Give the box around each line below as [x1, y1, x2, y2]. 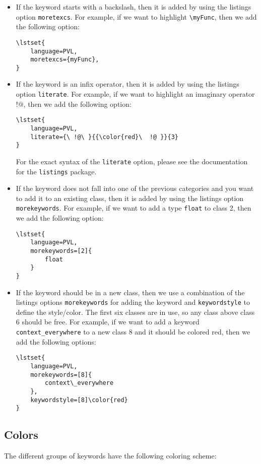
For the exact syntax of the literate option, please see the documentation [16, 156, 248, 166]
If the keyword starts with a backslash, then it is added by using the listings [16, 2, 251, 12]
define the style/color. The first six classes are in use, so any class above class [16, 306, 255, 317]
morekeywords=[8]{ [30, 371, 92, 378]
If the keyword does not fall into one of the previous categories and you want [16, 183, 254, 193]
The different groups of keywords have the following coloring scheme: [4, 450, 217, 461]
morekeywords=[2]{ [30, 247, 92, 254]
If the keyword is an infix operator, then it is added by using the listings [16, 79, 239, 89]
